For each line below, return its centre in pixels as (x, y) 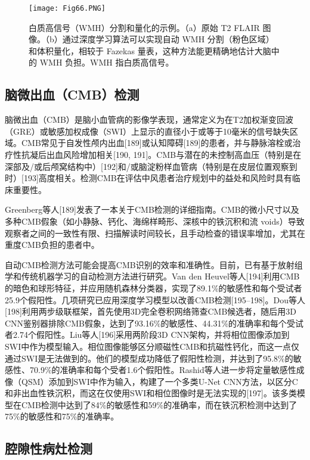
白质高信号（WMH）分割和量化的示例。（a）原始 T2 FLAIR (144, 27)
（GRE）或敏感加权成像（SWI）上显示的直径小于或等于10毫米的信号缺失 (148, 131)
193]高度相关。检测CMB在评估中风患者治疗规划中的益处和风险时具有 (158, 178)
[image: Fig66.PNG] (67, 8)
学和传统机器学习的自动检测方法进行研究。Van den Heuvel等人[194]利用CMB (152, 276)
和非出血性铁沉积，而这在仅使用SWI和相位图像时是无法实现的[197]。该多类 (151, 393)
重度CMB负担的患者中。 (52, 245)
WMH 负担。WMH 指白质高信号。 (107, 62)
